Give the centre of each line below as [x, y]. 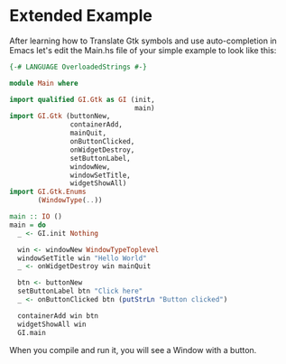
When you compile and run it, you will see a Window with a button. [133, 350]
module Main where [44, 83]
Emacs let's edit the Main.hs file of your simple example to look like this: [143, 50]
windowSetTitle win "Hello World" [82, 258]
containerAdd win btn [58, 316]
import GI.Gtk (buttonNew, [60, 117]
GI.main [32, 332]
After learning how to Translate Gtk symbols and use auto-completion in [143, 41]
